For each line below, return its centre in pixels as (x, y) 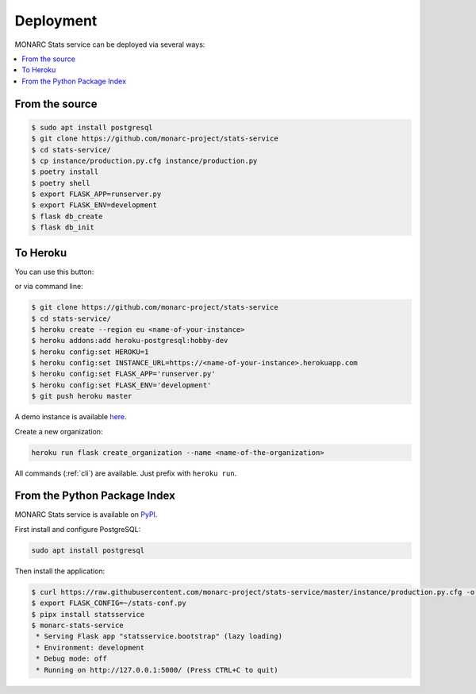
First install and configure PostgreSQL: (78, 529)
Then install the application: (60, 571)
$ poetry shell (61, 183)
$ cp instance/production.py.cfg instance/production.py (144, 160)
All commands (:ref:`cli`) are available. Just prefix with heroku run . (126, 473)
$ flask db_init (63, 227)
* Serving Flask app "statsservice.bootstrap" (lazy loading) (159, 636)
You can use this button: (54, 272)
